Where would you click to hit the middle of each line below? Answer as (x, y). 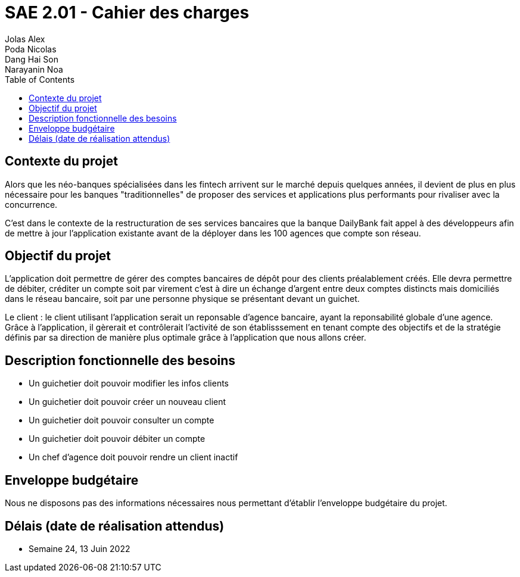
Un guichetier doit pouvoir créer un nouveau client (127, 402)
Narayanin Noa (34, 69)
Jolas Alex (25, 39)
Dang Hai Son (32, 59)
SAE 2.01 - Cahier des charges (127, 13)
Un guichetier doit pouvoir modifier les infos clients (129, 383)
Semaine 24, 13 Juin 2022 (80, 548)
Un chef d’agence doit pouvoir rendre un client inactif (133, 457)
